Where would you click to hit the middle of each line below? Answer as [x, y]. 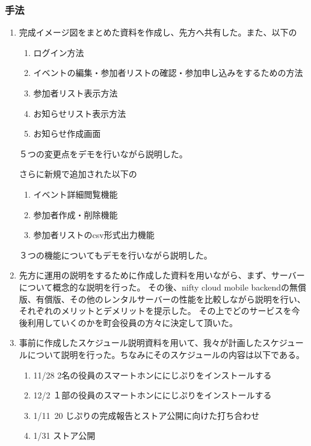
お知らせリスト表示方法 [80, 113]
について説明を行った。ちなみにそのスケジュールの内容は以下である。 [166, 354]
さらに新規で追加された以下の [78, 174]
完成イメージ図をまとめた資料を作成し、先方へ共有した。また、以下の [158, 32]
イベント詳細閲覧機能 [75, 194]
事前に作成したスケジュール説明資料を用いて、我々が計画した [140, 343]
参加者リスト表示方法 [75, 93]
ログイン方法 [59, 52]
